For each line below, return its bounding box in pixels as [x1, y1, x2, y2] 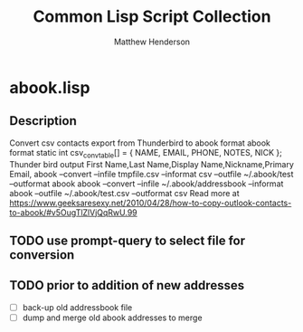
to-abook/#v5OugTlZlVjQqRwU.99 [9, 206, 137, 218]
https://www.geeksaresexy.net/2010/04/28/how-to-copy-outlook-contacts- [9, 197, 292, 208]
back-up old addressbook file [22, 301, 133, 313]
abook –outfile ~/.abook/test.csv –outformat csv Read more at [9, 187, 240, 198]
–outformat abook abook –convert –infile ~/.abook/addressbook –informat [9, 178, 284, 189]
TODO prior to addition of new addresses [9, 278, 245, 293]
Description [9, 113, 77, 128]
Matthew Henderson [113, 36, 191, 47]
